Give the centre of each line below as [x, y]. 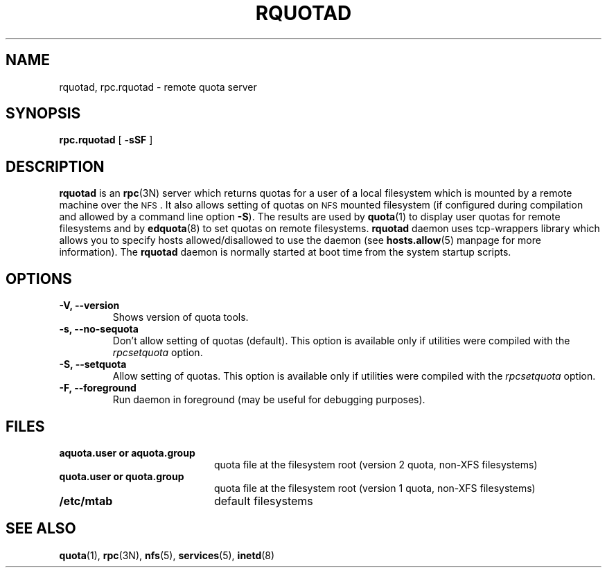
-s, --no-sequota [99, 329]
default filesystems [263, 501]
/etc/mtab [86, 501]
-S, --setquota [93, 364]
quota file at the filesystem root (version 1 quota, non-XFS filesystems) [375, 488]
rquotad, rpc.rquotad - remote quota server [158, 87]
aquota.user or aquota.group [127, 452]
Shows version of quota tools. [181, 317]
